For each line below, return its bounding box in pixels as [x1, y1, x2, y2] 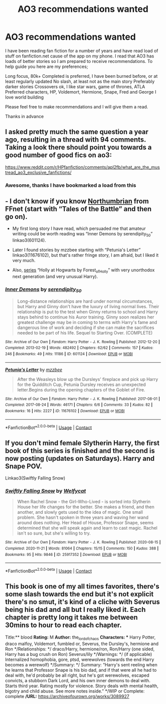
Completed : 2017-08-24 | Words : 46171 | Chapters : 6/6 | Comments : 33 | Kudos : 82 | [5, 402, 153, 407]
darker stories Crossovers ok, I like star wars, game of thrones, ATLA [5, 83, 145, 90]
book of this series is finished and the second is [5, 446, 155, 455]
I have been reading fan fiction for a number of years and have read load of [5, 48, 159, 54]
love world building [5, 94, 44, 100]
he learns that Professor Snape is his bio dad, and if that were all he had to [5, 667, 157, 673]
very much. [12, 258, 36, 264]
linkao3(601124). [12, 237, 46, 243]
